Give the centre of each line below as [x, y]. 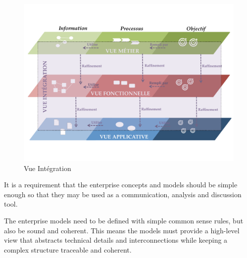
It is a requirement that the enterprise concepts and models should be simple [121, 185]
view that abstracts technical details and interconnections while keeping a [116, 240]
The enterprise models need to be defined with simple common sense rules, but [124, 220]
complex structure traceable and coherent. [68, 249]
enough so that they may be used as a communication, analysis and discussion [123, 194]
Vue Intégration [48, 168]
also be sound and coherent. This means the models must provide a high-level [122, 230]
